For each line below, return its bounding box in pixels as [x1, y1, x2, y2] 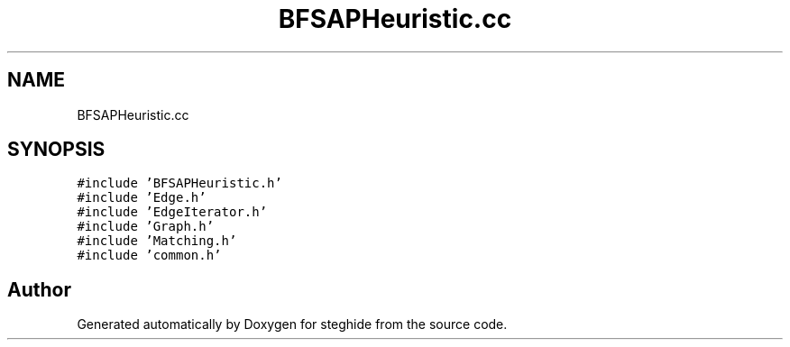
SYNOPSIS [7, 138, 106, 161]
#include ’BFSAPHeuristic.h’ [77, 176, 282, 191]
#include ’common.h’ [77, 248, 222, 263]
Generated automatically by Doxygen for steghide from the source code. [77, 316, 508, 333]
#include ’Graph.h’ [77, 219, 215, 234]
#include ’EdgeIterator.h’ [77, 205, 268, 220]
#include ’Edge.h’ [77, 190, 207, 205]
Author [7, 278, 71, 301]
